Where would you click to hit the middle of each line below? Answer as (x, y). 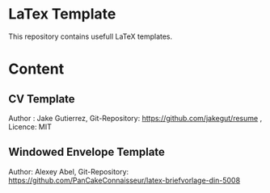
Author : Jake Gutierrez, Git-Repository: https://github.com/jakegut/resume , (135, 118)
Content (36, 69)
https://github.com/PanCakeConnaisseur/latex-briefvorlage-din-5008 (124, 180)
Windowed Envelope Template (87, 152)
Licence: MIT (30, 127)
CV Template (42, 99)
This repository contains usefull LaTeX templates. (91, 36)
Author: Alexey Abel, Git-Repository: (69, 171)
